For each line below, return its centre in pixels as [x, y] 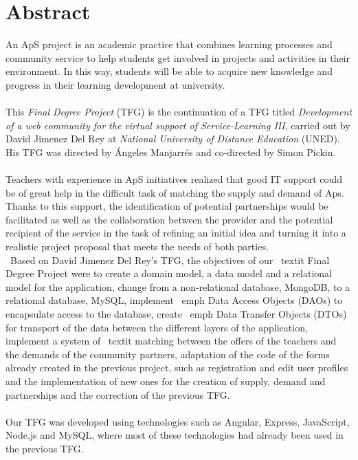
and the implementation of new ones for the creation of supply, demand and [166, 381]
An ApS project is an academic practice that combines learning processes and [169, 44]
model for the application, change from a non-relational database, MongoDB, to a [178, 286]
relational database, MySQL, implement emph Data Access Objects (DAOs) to [174, 300]
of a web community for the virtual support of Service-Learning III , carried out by [178, 125]
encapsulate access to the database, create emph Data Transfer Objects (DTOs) [176, 314]
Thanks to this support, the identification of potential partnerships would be [167, 206]
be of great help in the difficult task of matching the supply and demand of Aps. [175, 192]
